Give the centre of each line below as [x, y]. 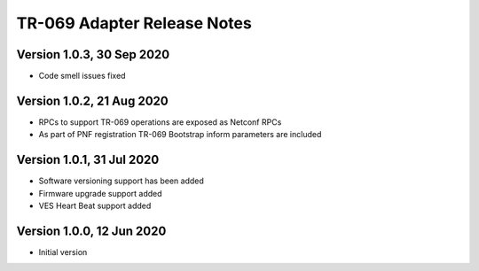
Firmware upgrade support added [101, 193]
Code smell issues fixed [82, 76]
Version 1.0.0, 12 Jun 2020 [91, 231]
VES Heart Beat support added [95, 206]
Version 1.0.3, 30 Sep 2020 [93, 54]
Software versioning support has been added [121, 181]
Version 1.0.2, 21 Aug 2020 [92, 101]
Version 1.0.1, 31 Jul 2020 [88, 160]
